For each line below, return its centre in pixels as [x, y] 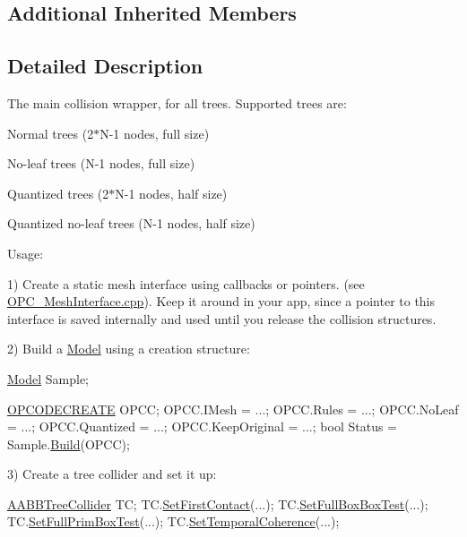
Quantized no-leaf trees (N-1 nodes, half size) [131, 223]
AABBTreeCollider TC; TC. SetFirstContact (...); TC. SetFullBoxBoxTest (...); [218, 503]
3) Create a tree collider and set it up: [112, 474]
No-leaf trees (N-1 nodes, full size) [101, 163]
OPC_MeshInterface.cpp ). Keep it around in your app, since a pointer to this [221, 301]
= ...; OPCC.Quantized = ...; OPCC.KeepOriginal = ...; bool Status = [202, 426]
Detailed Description [105, 66]
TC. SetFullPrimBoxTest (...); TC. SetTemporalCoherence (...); [173, 521]
